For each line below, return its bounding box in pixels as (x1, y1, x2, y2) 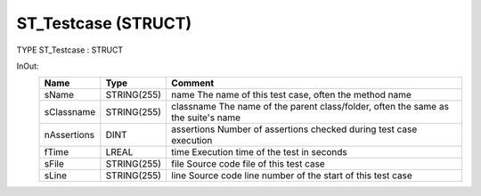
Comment (170, 77, 215, 89)
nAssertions (44, 129, 95, 142)
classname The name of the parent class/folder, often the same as (170, 101, 450, 113)
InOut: (16, 61, 39, 71)
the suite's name (170, 111, 240, 124)
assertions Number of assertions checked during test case (170, 123, 418, 135)
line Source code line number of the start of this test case (170, 169, 413, 182)
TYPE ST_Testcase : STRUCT (16, 45, 124, 55)
